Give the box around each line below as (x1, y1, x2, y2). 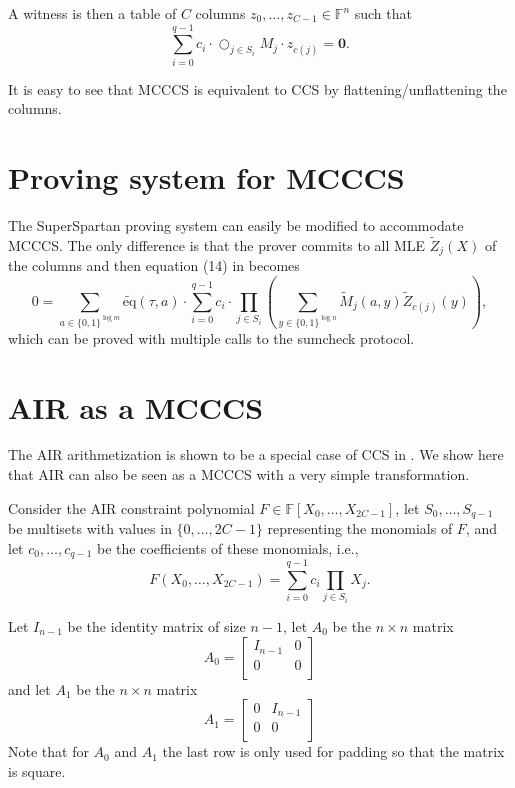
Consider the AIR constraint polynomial (8, 497, 255, 518)
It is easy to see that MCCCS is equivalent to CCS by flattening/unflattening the (8, 78, 507, 99)
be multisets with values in (8, 518, 172, 539)
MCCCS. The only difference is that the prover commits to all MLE (8, 234, 426, 255)
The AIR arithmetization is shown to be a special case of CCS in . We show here (8, 444, 504, 465)
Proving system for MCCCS (8, 157, 405, 198)
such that (354, 3, 412, 23)
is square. (8, 760, 66, 781)
